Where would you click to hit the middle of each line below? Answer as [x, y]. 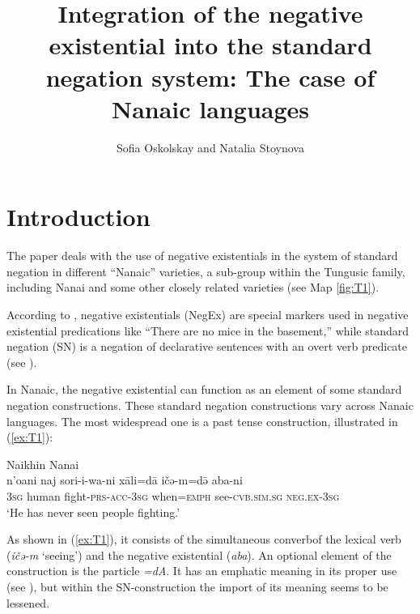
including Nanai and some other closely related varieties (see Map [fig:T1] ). [193, 287]
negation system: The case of [210, 77]
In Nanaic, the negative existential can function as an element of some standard [204, 389]
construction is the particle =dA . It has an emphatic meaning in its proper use [202, 571]
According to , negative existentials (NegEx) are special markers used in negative [208, 314]
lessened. [28, 602]
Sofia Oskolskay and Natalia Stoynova [210, 147]
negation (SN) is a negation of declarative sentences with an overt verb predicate [207, 346]
